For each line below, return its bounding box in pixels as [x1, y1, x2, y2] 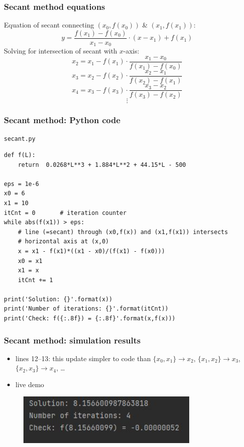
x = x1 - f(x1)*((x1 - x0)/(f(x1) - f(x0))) [18, 247, 165, 255]
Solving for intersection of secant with [4, 46, 117, 56]
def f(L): [4, 151, 36, 158]
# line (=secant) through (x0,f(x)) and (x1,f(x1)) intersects [18, 228, 228, 236]
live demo [15, 379, 44, 390]
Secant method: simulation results [4, 334, 141, 346]
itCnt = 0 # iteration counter [4, 209, 127, 216]
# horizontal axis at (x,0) [18, 238, 109, 245]
